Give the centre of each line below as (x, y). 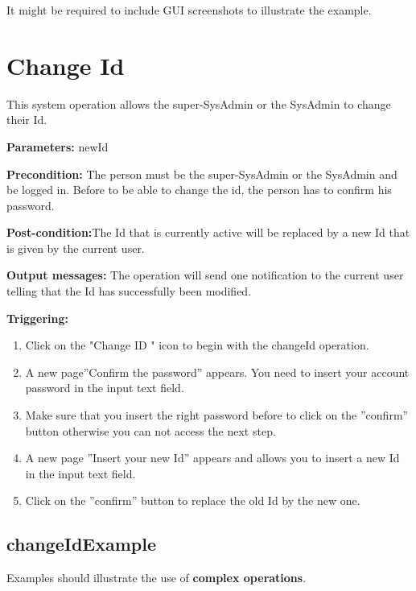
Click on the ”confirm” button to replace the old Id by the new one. (193, 500)
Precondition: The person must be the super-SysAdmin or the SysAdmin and (202, 174)
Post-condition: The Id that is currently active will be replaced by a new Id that (208, 232)
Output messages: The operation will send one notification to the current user (205, 275)
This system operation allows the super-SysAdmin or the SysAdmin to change (199, 103)
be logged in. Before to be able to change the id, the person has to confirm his (199, 190)
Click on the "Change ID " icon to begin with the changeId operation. (197, 345)
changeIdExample (82, 544)
